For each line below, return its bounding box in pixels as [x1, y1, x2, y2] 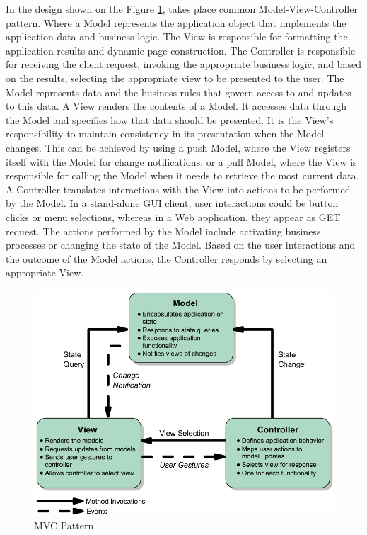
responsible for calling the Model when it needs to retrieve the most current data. [6, 168, 359, 183]
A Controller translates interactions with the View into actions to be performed [6, 181, 351, 196]
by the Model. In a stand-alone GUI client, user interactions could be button [6, 196, 339, 210]
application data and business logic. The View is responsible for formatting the [6, 29, 348, 44]
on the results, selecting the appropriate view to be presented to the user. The [6, 70, 344, 85]
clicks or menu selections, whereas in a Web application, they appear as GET [6, 209, 341, 224]
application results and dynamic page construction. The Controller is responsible [6, 43, 356, 57]
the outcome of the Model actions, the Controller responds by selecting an [6, 251, 327, 266]
